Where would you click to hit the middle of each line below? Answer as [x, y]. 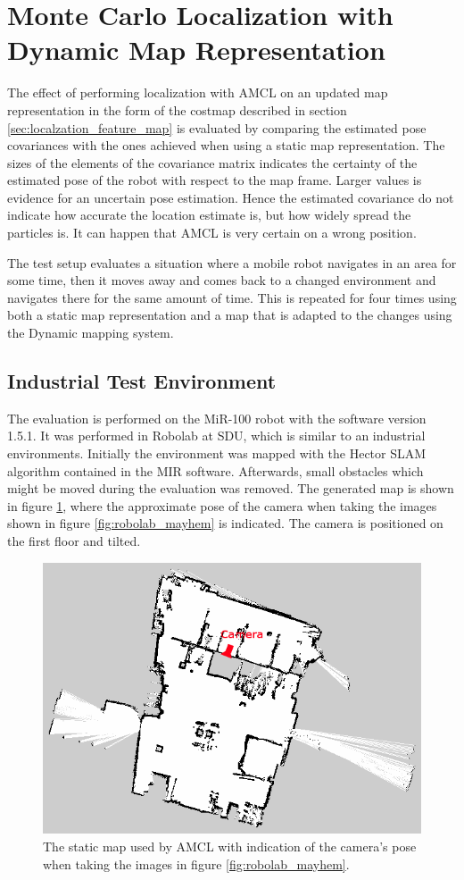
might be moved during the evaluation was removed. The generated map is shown [231, 488]
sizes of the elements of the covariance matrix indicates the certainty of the [212, 162]
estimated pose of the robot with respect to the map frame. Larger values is [215, 180]
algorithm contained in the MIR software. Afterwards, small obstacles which [215, 470]
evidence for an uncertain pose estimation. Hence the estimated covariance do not [231, 197]
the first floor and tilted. [74, 540]
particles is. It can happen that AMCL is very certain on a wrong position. [212, 233]
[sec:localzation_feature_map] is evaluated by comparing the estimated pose [217, 127]
